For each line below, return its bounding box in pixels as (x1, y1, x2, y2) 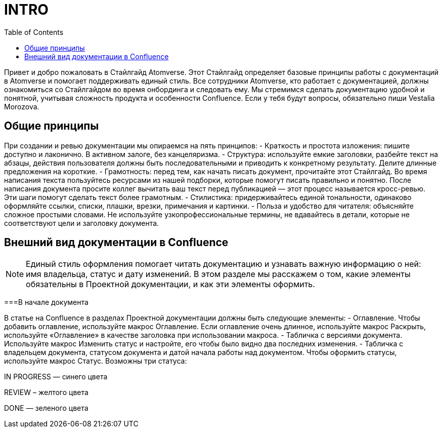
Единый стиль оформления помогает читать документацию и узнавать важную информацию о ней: (26, 259, 421, 269)
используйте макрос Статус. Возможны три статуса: (4, 357, 187, 366)
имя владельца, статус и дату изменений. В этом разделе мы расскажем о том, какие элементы (26, 269, 411, 280)
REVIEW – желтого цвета (4, 388, 89, 397)
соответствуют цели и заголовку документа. (4, 218, 159, 227)
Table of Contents (4, 27, 64, 36)
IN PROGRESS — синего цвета (4, 372, 108, 381)
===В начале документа (4, 298, 89, 307)
